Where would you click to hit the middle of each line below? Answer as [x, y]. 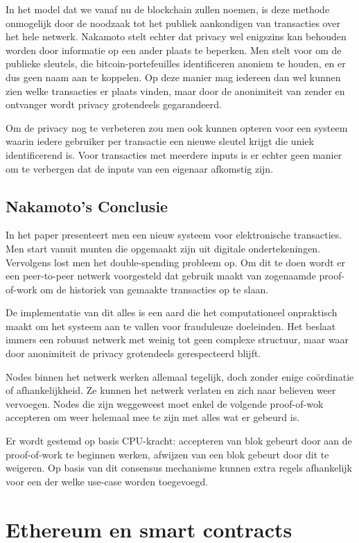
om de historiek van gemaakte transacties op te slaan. [155, 289]
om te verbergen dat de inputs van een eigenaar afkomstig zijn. [140, 168]
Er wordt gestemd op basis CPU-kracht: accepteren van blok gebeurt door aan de [179, 441]
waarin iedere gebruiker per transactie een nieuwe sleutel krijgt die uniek [160, 141]
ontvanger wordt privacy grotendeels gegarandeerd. [114, 104]
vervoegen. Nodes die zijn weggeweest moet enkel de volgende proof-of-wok [165, 403]
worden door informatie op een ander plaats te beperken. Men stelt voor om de [174, 50]
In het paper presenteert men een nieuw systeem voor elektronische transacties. [174, 235]
